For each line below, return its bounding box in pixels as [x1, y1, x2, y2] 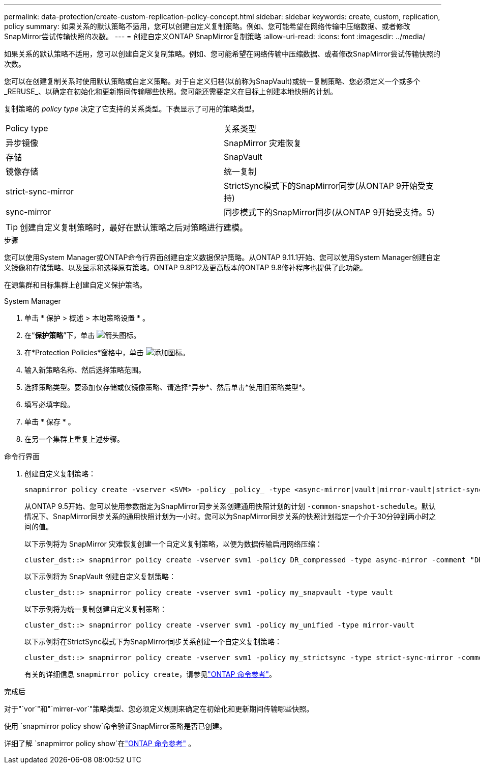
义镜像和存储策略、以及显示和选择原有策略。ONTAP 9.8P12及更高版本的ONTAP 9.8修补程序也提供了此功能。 [4, 263, 367, 272]
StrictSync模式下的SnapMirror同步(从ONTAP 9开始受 [224, 181, 426, 191]
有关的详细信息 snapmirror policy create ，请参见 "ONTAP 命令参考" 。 [24, 670, 276, 678]
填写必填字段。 [24, 400, 74, 409]
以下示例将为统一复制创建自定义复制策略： [24, 605, 167, 613]
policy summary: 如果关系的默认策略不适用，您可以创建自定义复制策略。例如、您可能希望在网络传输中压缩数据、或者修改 [4, 22, 410, 31]
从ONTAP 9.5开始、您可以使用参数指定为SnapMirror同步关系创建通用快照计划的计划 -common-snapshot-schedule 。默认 [24, 502, 436, 510]
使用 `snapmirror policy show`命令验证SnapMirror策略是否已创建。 [4, 722, 227, 730]
